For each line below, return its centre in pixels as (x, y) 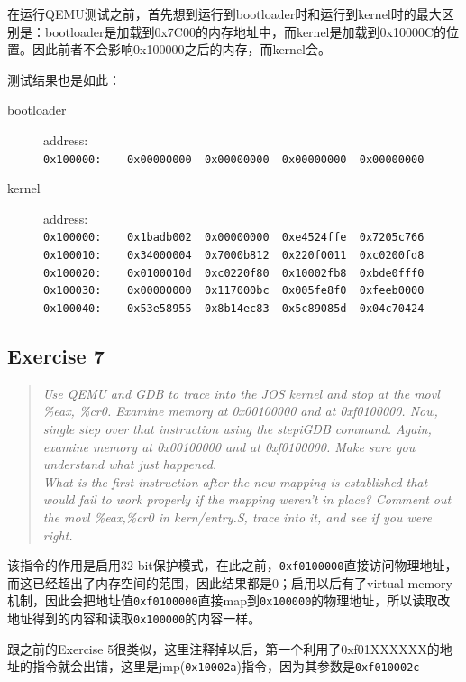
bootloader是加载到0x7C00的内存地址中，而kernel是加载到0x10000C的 (245, 31)
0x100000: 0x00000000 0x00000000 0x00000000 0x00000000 (234, 159)
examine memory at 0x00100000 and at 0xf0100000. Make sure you (229, 446)
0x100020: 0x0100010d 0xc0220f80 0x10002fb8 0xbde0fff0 (234, 273)
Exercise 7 (56, 356)
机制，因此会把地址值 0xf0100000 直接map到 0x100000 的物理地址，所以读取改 (229, 600)
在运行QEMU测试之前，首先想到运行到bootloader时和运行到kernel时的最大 (224, 14)
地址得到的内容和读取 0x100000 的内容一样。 (134, 618)
